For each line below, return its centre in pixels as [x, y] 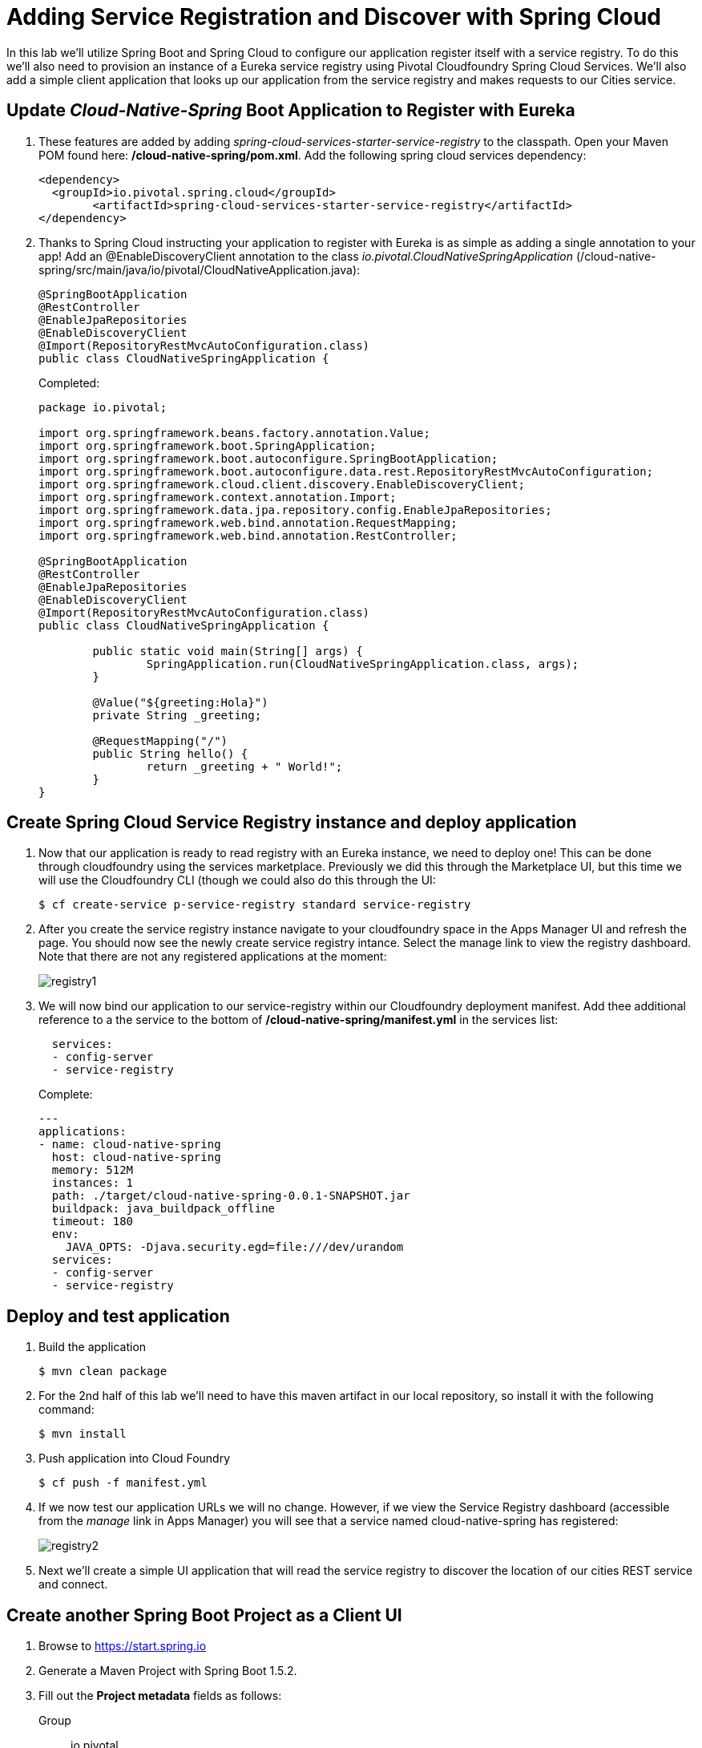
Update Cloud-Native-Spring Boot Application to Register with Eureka [291, 111]
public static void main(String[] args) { [228, 651]
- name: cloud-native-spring [130, 1145]
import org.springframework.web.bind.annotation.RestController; [248, 535]
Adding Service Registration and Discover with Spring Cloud [334, 17]
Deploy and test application [118, 1316]
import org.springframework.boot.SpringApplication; [208, 445]
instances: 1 [93, 1183]
